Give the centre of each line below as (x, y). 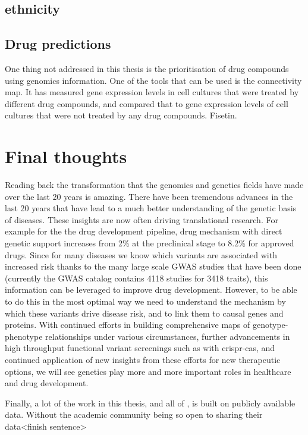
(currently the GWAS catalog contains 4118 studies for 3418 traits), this (136, 278)
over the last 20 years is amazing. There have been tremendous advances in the (149, 196)
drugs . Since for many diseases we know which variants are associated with (141, 254)
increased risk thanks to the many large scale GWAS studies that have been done (153, 266)
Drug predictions (58, 44)
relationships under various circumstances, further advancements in (168, 336)
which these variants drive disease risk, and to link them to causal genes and (144, 313)
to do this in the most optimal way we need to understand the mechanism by (145, 301)
